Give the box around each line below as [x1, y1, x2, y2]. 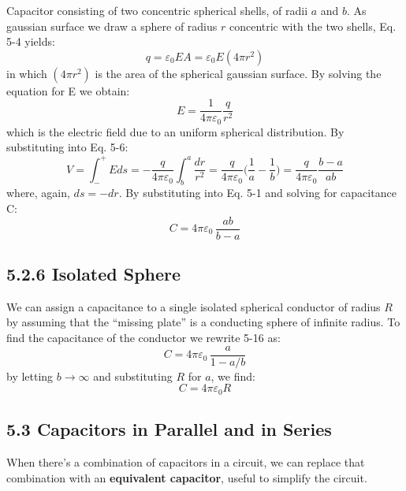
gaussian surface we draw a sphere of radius [6, 17, 218, 34]
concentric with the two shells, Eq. [229, 17, 397, 34]
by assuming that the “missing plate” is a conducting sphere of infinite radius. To [6, 314, 400, 330]
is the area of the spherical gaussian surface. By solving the [95, 65, 382, 81]
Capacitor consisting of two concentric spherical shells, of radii [6, 2, 308, 18]
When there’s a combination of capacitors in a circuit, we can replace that [6, 453, 365, 470]
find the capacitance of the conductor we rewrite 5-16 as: [6, 329, 281, 346]
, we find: [210, 367, 255, 384]
